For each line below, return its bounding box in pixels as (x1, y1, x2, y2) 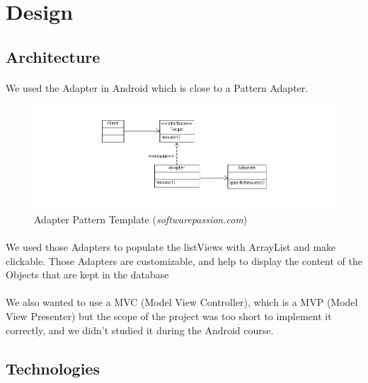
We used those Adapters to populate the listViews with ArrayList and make (6, 240, 336, 254)
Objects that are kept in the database (6, 267, 169, 282)
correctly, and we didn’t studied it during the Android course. (6, 322, 274, 337)
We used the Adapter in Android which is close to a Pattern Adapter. (6, 80, 309, 95)
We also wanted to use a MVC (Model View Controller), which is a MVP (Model (6, 295, 358, 310)
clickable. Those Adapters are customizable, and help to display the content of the (6, 253, 362, 268)
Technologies (6, 357, 100, 379)
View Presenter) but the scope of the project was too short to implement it (6, 309, 332, 324)
